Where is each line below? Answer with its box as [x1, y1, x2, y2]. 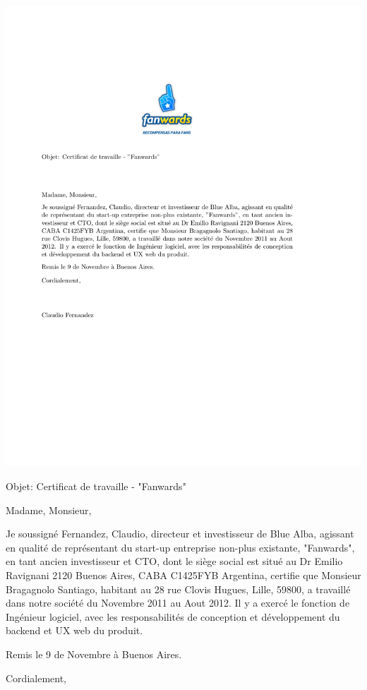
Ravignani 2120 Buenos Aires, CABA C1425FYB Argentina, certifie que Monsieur [6, 568, 361, 583]
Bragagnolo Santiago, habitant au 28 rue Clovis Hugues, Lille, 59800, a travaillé [6, 581, 351, 596]
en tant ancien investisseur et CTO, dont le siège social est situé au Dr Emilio [6, 554, 343, 569]
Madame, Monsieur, [6, 502, 92, 517]
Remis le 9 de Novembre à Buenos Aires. [6, 646, 182, 661]
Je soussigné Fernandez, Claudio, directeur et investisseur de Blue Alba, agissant [6, 526, 354, 541]
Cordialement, [6, 670, 66, 685]
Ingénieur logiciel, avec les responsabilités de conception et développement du [6, 609, 340, 624]
